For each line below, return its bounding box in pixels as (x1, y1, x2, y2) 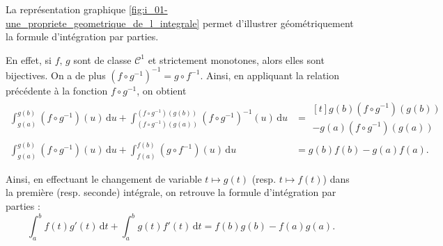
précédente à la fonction (6, 83, 108, 97)
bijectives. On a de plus (6, 67, 106, 82)
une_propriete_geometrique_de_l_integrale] (6, 15, 200, 30)
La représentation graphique (6, 2, 126, 16)
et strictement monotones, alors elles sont (148, 52, 325, 67)
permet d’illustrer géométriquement (202, 15, 354, 30)
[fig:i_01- (128, 2, 168, 16)
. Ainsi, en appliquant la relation (200, 67, 340, 82)
